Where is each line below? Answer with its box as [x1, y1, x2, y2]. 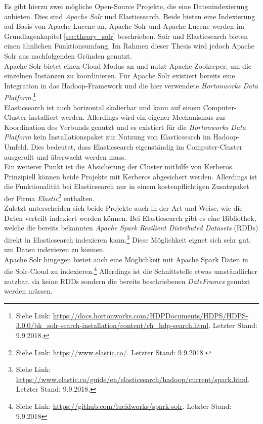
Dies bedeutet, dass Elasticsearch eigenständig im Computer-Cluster [30, 141, 243, 152]
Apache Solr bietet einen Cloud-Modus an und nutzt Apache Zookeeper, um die [4, 60, 252, 71]
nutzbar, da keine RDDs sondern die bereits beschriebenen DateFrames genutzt [4, 275, 250, 286]
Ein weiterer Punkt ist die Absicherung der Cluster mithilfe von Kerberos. [4, 161, 234, 172]
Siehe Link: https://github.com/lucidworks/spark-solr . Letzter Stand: [16, 401, 232, 411]
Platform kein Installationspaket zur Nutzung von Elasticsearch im [4, 131, 211, 142]
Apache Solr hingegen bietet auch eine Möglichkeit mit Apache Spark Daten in [4, 254, 248, 264]
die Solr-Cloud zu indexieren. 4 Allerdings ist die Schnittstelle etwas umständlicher [4, 264, 258, 276]
